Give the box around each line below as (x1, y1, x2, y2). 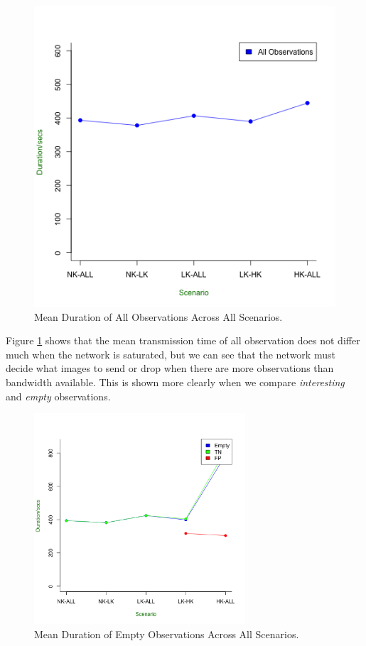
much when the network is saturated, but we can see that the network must (6, 346, 335, 361)
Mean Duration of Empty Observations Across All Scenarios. (34, 626, 299, 641)
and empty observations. (6, 388, 111, 403)
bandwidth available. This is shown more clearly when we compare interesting (6, 374, 345, 389)
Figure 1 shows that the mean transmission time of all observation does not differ (6, 333, 360, 348)
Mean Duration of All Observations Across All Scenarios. (34, 309, 283, 324)
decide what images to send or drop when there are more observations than (6, 361, 334, 376)
